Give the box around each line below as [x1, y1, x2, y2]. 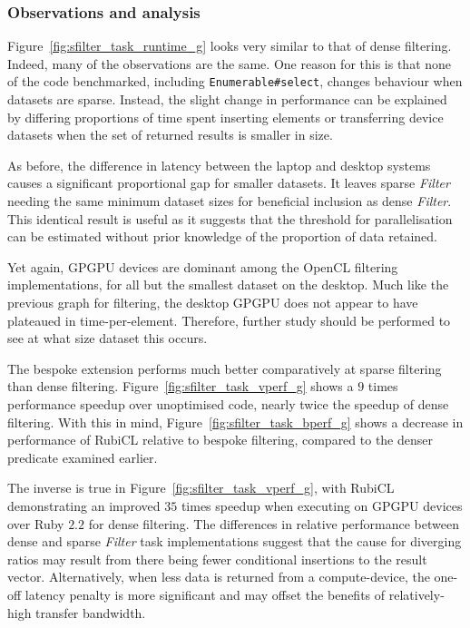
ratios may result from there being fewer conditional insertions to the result [7, 549, 427, 568]
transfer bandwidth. [35, 603, 146, 622]
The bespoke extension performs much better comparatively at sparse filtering [7, 358, 442, 378]
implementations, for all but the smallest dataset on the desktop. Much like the [7, 275, 449, 294]
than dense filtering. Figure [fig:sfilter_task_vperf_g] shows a [7, 377, 354, 396]
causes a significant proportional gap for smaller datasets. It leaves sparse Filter [7, 173, 450, 192]
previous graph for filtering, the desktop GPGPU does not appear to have [7, 293, 418, 311]
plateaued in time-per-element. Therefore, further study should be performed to [7, 310, 451, 329]
